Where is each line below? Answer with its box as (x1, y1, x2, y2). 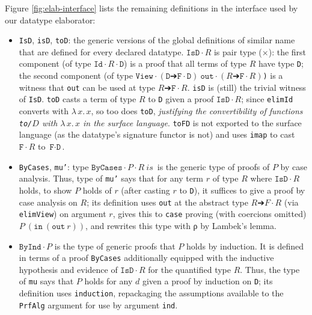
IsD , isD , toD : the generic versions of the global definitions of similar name (19, 34, 295, 46)
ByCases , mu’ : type (19, 160, 89, 173)
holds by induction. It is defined (186, 239, 304, 252)
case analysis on (19, 195, 78, 208)
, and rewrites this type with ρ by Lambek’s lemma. (85, 219, 277, 231)
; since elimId (241, 93, 293, 105)
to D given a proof (148, 93, 214, 105)
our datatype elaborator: (5, 13, 96, 26)
